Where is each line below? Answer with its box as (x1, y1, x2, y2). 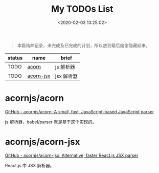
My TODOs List (51, 3, 114, 15)
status (7, 54, 23, 61)
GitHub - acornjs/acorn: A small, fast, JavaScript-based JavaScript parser (5, 108, 154, 114)
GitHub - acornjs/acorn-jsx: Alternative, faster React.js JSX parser (5, 152, 138, 158)
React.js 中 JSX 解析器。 (5, 162, 55, 168)
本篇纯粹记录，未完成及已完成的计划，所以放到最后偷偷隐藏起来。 (17, 43, 150, 48)
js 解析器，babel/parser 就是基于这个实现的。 (5, 119, 97, 125)
